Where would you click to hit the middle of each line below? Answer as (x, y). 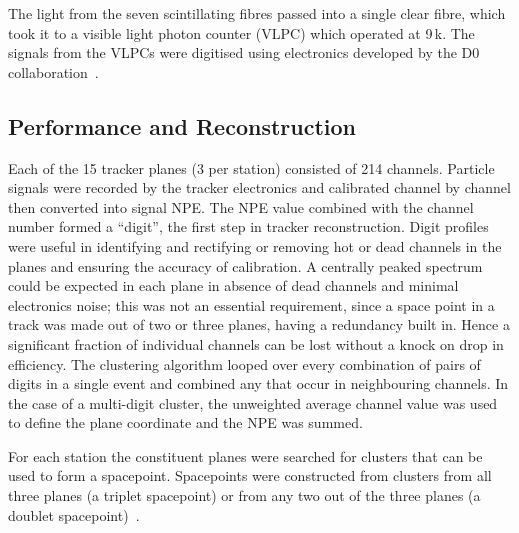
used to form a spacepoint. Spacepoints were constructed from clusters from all (250, 475)
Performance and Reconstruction (182, 125)
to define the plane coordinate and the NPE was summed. (185, 422)
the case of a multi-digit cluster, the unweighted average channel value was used (253, 402)
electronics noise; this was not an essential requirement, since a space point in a (251, 304)
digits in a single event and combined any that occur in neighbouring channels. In (258, 383)
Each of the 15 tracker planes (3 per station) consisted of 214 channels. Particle (251, 167)
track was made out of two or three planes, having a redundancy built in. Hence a (259, 324)
